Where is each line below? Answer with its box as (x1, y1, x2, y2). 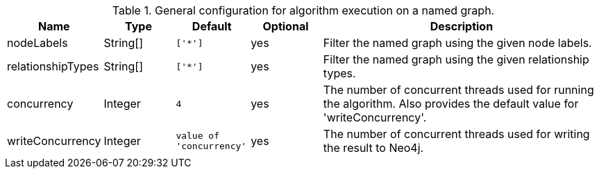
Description (430, 19, 493, 33)
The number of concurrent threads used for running (323, 83, 594, 97)
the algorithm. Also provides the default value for (323, 97, 579, 110)
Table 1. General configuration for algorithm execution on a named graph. (112, 3, 495, 17)
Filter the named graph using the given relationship (323, 52, 589, 66)
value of (176, 130, 219, 141)
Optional (262, 19, 309, 33)
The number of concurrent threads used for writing (323, 127, 590, 141)
